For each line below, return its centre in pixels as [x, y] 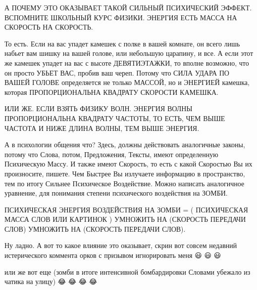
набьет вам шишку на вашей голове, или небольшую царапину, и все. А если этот [129, 53]
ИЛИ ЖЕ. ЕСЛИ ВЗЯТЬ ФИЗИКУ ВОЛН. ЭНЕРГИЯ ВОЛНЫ [99, 108]
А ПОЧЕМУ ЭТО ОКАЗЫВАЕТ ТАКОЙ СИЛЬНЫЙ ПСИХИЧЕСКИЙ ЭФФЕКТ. [128, 7]
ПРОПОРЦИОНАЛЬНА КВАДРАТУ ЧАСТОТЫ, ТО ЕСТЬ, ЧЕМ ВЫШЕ [115, 118]
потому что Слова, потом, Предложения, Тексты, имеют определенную [111, 154]
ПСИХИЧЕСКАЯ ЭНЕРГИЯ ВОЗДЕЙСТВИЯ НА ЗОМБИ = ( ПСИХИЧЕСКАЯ [126, 209]
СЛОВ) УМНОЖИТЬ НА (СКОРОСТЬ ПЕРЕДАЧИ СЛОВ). [95, 228]
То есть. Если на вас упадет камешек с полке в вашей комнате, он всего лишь [122, 43]
